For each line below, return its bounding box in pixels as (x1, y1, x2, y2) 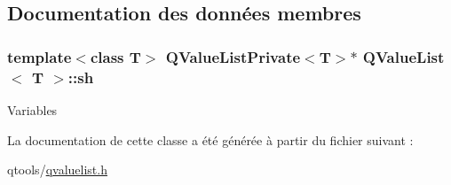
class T (90, 45, 141, 67)
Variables (7, 100, 58, 119)
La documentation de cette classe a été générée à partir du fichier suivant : (7, 130, 414, 149)
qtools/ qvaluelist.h (7, 160, 107, 179)
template (7, 45, 72, 67)
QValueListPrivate (165, 45, 301, 67)
